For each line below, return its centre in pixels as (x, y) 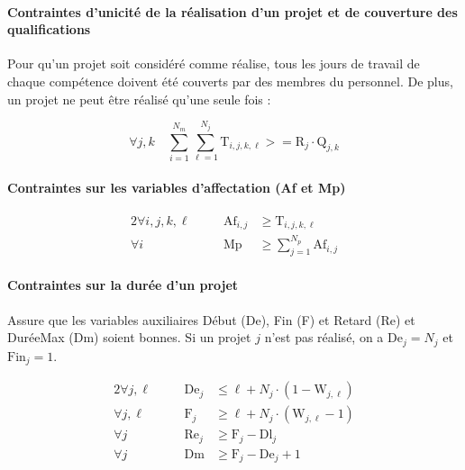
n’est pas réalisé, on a (324, 337)
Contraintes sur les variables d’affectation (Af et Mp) (177, 187)
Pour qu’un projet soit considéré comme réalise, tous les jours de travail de (214, 63)
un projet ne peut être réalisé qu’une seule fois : (139, 99)
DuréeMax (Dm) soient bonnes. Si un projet (129, 337)
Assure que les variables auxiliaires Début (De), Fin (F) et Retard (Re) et (211, 319)
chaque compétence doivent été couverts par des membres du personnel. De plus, (230, 81)
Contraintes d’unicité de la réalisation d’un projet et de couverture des (232, 11)
